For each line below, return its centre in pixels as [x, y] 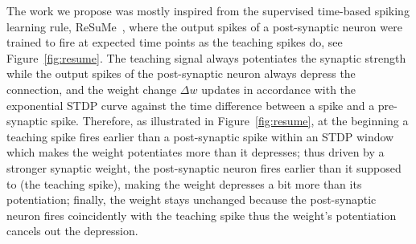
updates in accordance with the [279, 89]
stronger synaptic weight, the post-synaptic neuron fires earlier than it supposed [204, 167]
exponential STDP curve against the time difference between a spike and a [191, 105]
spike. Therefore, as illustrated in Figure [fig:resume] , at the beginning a [230, 121]
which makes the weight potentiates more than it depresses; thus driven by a [196, 152]
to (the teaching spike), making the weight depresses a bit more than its [184, 183]
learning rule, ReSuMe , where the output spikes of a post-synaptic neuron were [204, 26]
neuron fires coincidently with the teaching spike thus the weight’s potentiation [202, 215]
